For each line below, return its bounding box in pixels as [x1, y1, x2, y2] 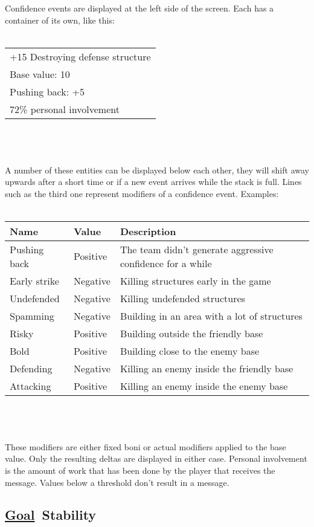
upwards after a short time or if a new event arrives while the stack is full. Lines [5, 175, 302, 188]
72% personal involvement [10, 102, 120, 116]
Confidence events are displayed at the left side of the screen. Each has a [5, 2, 274, 14]
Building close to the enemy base [120, 343, 260, 358]
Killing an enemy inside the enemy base [120, 378, 288, 393]
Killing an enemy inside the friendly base [120, 361, 293, 375]
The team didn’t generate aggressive [120, 242, 274, 256]
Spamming [10, 308, 54, 323]
